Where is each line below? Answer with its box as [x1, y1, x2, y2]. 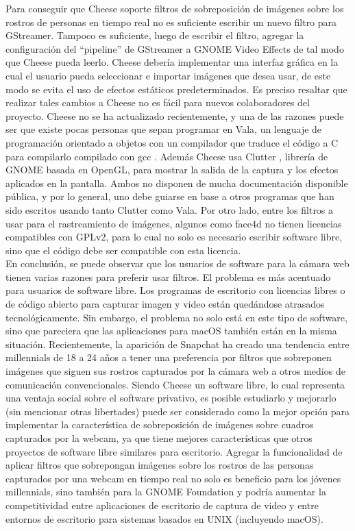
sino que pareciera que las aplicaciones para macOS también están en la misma [5, 323, 337, 338]
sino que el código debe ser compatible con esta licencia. [5, 243, 241, 257]
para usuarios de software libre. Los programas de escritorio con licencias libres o [5, 283, 345, 297]
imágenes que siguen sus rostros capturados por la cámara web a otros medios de [5, 364, 345, 378]
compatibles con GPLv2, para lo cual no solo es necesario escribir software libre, [5, 230, 343, 244]
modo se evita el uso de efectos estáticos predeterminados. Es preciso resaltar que [5, 82, 347, 96]
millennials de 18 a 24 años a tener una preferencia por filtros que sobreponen [5, 350, 332, 365]
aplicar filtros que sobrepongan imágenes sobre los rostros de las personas [5, 458, 314, 472]
